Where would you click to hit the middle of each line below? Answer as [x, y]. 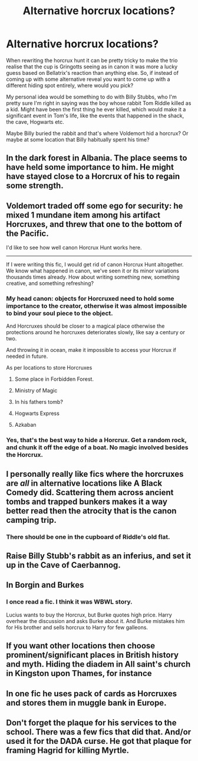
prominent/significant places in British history [92, 655]
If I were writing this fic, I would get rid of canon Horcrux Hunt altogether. [95, 265]
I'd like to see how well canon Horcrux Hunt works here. [74, 248]
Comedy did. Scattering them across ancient [90, 492]
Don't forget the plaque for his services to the [91, 722]
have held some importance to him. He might [90, 167]
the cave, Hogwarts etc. [35, 121]
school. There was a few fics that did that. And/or [99, 732]
